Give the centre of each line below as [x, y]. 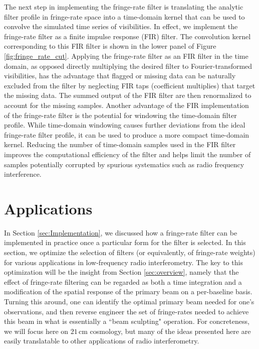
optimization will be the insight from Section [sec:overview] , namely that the [121, 272]
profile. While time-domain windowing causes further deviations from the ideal [125, 125]
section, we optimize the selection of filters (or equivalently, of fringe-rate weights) [130, 252]
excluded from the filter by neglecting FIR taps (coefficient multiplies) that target [130, 85]
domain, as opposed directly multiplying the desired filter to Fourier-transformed [128, 66]
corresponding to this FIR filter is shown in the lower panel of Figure [110, 46]
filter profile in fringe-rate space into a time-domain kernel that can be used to [124, 16]
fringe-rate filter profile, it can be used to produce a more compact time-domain [127, 134]
